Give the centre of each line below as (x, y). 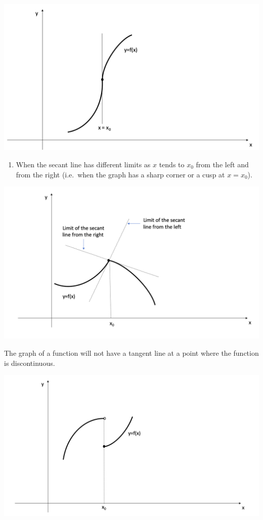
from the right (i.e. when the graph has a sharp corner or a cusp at (120, 174)
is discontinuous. (30, 363)
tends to (172, 164)
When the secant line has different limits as (83, 164)
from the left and (222, 164)
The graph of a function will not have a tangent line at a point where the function (131, 353)
